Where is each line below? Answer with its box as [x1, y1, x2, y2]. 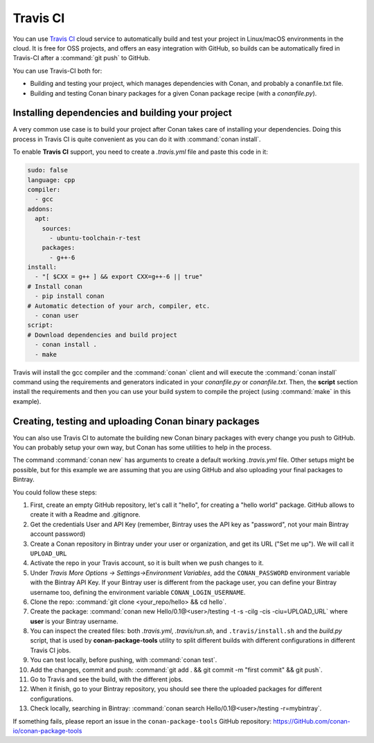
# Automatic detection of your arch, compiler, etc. [27, 302, 211, 310]
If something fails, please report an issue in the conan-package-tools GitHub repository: [12, 717, 271, 725]
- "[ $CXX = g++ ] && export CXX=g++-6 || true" [35, 273, 204, 280]
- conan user [35, 312, 79, 320]
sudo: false [27, 166, 69, 174]
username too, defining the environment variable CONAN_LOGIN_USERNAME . [30, 588, 246, 596]
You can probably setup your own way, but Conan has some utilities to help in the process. [12, 443, 272, 451]
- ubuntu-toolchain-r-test [49, 234, 141, 242]
